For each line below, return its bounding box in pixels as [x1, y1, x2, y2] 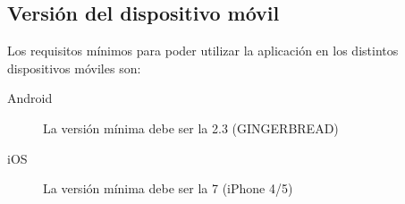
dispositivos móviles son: [7, 58, 141, 77]
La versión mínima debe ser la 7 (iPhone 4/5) [43, 179, 293, 198]
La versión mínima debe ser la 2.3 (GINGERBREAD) [43, 118, 339, 137]
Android [7, 89, 53, 107]
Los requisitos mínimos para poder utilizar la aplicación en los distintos [7, 41, 399, 60]
